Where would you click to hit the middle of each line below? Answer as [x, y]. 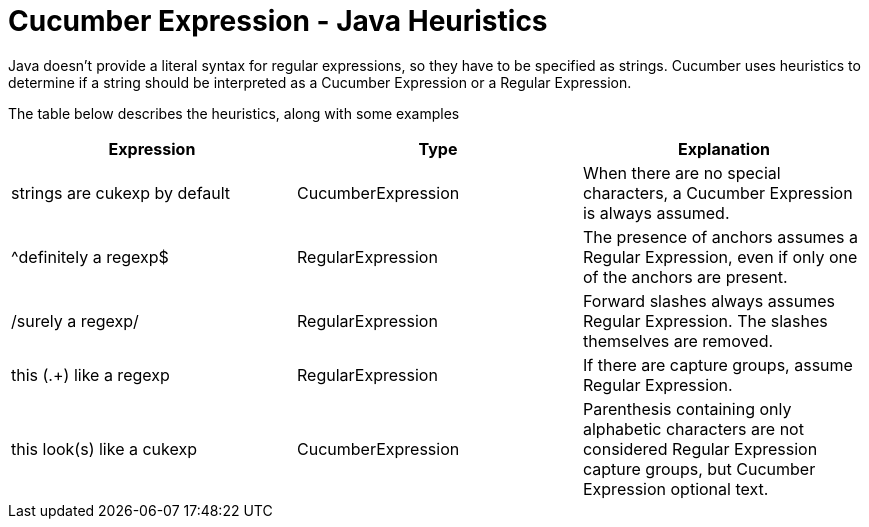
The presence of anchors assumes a [720, 236]
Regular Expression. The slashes [705, 320]
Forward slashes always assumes [708, 300]
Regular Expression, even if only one [720, 256]
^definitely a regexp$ [90, 256]
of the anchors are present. [685, 276]
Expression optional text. [675, 488]
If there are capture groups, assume [717, 364]
